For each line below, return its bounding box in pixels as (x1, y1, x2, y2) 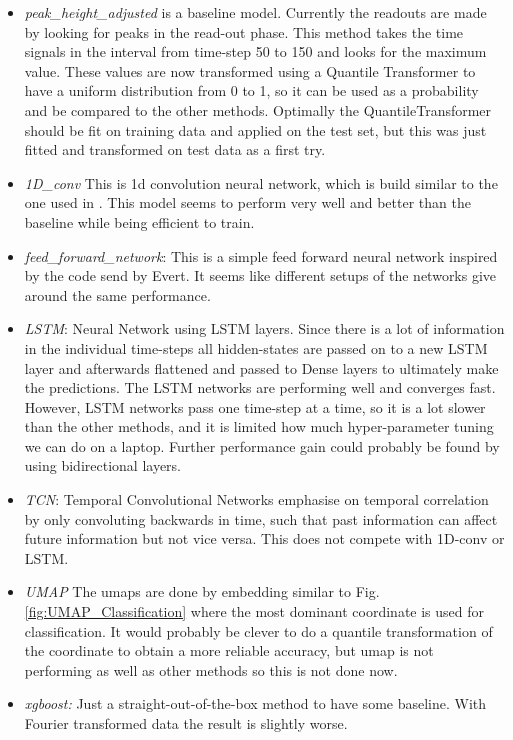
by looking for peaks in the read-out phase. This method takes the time (24, 21, 464, 42)
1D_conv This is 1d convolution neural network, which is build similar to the (24, 172, 498, 193)
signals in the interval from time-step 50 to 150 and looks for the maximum (24, 41, 487, 62)
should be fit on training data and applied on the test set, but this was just (24, 119, 487, 140)
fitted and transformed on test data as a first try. (24, 139, 326, 160)
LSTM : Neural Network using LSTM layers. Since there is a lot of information (24, 318, 505, 339)
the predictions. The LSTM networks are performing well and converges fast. (24, 377, 496, 398)
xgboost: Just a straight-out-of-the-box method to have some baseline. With (24, 693, 487, 714)
